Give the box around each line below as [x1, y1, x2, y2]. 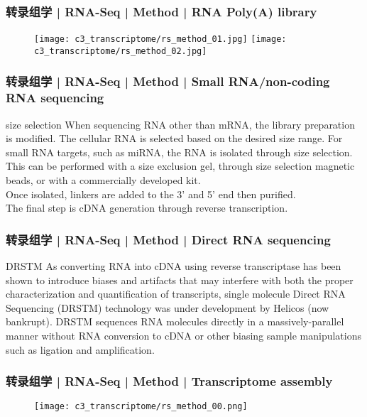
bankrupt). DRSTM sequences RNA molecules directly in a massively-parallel [6, 314, 344, 329]
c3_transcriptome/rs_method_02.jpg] [34, 45, 207, 56]
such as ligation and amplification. [6, 342, 155, 357]
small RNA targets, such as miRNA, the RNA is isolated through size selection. [6, 144, 353, 159]
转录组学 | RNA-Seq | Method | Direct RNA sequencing [6, 230, 331, 248]
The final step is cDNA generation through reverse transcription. [6, 200, 288, 215]
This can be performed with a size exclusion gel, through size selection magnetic [6, 158, 355, 173]
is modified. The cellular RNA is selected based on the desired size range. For [6, 131, 343, 146]
